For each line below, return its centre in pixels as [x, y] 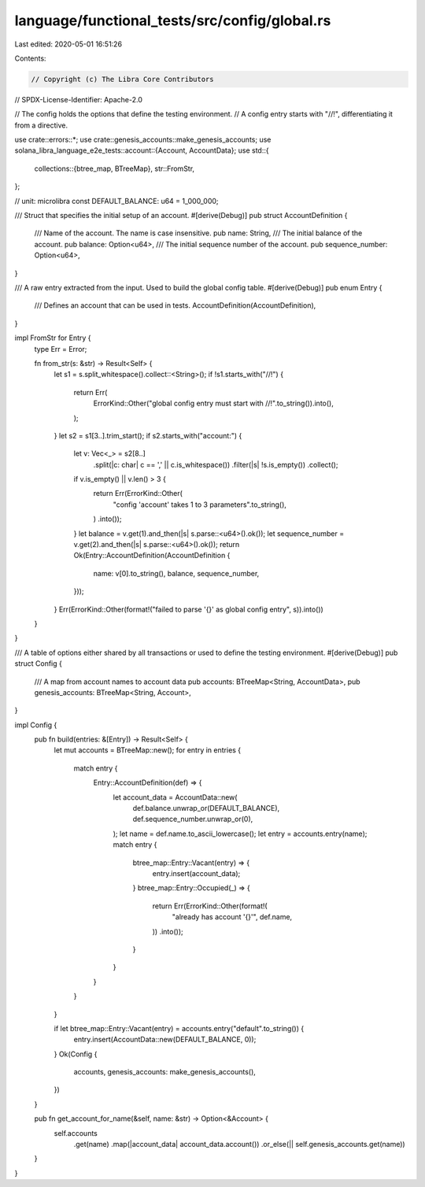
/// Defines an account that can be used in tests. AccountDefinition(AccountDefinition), [175, 305]
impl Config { [36, 725]
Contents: [30, 58]
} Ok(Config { [76, 1054]
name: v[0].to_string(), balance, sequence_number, [176, 573]
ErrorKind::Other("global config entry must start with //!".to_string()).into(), [213, 403]
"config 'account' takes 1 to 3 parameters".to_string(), [200, 505]
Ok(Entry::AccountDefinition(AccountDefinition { [152, 556]
